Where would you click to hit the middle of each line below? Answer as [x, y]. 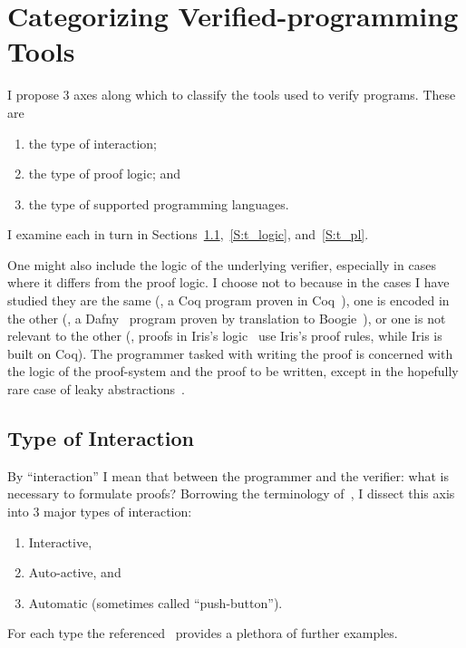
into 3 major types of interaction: [100, 512]
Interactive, [60, 542]
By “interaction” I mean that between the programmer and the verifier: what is [228, 475]
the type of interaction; [93, 143]
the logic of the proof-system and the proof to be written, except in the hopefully [233, 371]
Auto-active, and [75, 572]
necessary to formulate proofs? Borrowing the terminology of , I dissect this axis [231, 493]
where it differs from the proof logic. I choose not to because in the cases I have [228, 282]
